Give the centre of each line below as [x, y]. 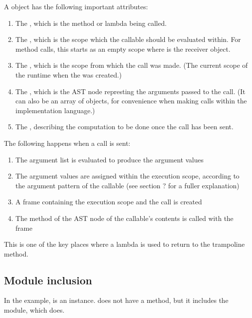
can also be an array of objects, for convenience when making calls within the [131, 101]
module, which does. [34, 310]
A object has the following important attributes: [76, 6]
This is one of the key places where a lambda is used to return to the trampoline [125, 244]
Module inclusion [48, 280]
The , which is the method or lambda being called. [91, 23]
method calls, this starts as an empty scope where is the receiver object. [123, 49]
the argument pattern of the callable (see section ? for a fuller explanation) [127, 185]
